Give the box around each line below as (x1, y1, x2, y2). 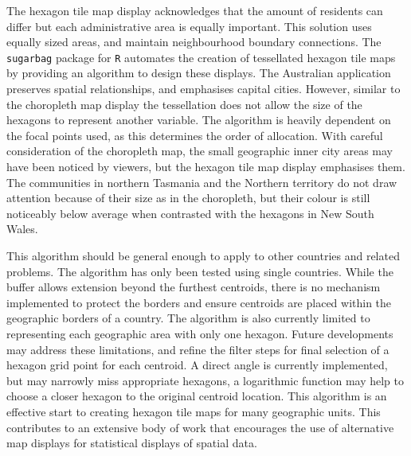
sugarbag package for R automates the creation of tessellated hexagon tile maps (6, 49, 396, 65)
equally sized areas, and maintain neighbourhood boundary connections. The (6, 33, 382, 50)
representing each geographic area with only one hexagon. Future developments (6, 325, 393, 341)
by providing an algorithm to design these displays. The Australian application (6, 64, 391, 81)
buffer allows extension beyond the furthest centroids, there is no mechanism (6, 279, 381, 295)
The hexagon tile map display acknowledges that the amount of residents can (6, 2, 383, 18)
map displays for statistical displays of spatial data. (6, 435, 257, 451)
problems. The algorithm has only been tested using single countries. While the (6, 263, 393, 279)
